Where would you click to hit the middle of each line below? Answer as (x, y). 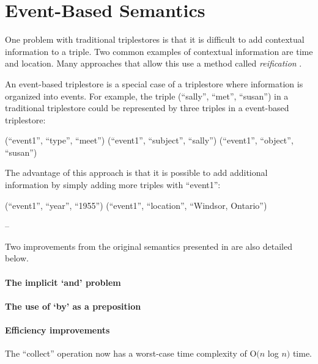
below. (17, 258)
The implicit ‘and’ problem (63, 282)
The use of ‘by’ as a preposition (73, 306)
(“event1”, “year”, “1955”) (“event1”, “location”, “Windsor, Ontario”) (136, 205)
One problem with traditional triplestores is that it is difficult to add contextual (155, 39)
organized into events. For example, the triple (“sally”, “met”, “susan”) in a (147, 96)
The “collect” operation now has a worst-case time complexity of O (131, 353)
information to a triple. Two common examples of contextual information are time (159, 51)
